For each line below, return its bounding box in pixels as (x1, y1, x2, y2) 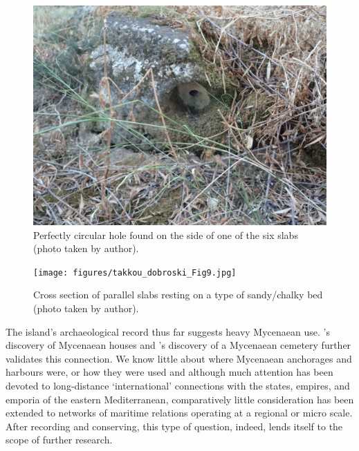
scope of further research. (6, 432, 113, 447)
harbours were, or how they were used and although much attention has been (6, 365, 333, 379)
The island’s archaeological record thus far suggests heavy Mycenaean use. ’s (6, 324, 330, 338)
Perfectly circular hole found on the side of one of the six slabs (33, 227, 298, 242)
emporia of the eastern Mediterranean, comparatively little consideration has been (6, 392, 354, 406)
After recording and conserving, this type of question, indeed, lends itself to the (6, 419, 343, 433)
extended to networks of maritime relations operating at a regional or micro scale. (6, 405, 353, 420)
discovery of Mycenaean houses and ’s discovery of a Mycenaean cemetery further (6, 338, 351, 352)
